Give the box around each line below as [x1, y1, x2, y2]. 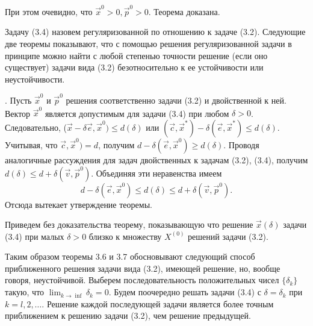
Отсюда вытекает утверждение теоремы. [5, 198, 152, 210]
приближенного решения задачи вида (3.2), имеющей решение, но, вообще [5, 262, 280, 274]
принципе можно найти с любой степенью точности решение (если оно [5, 49, 268, 61]
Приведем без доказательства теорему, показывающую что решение [5, 218, 253, 231]
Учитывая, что [5, 138, 58, 151]
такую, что [5, 286, 45, 298]
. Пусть [5, 94, 32, 106]
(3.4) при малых [5, 230, 64, 242]
